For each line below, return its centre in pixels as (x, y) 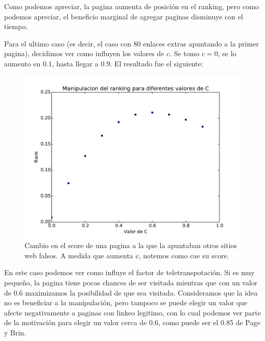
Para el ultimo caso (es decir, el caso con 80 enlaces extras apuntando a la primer (131, 43)
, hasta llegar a (75, 63)
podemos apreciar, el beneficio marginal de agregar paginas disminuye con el (124, 16)
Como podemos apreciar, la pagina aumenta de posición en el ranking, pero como (131, 6)
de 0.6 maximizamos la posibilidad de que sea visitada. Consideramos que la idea (131, 292)
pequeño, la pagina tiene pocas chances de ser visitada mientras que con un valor (131, 282)
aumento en (22, 63)
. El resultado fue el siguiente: (156, 63)
